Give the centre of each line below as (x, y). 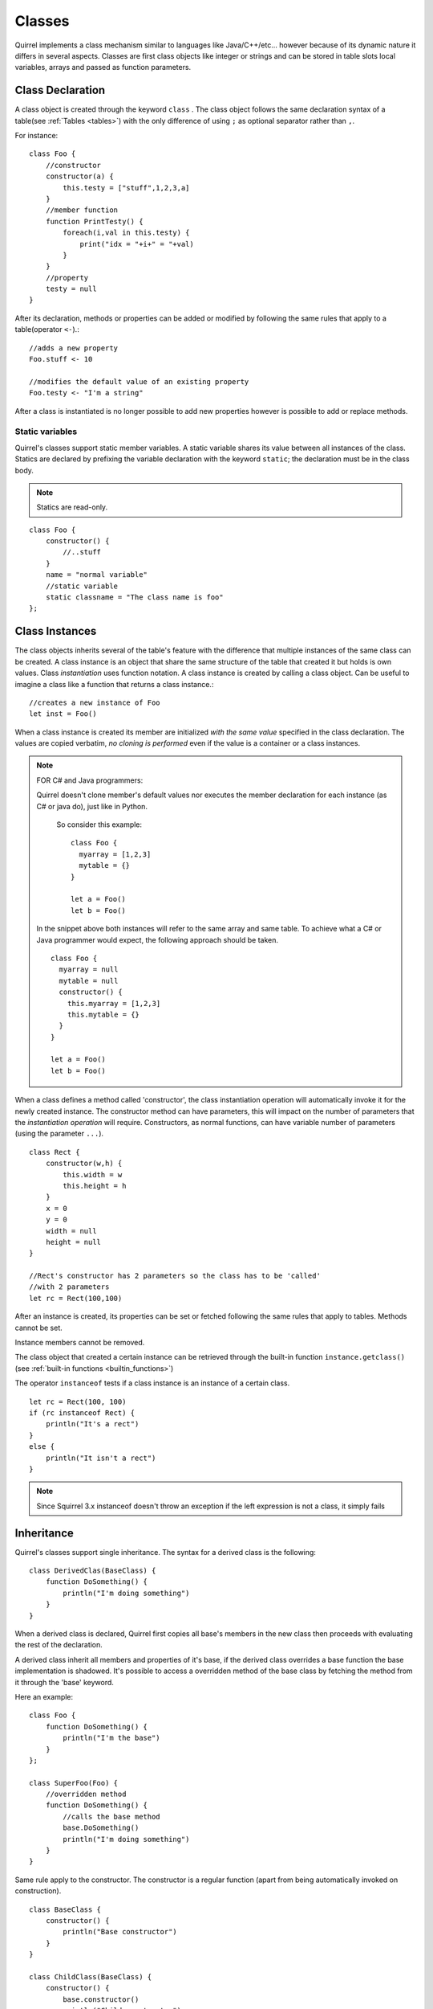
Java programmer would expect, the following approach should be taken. (158, 939)
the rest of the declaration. (59, 1645)
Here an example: (44, 1696)
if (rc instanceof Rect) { (82, 1413)
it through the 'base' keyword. (64, 1682)
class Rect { (55, 1152)
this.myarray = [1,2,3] (114, 1003)
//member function (82, 210)
